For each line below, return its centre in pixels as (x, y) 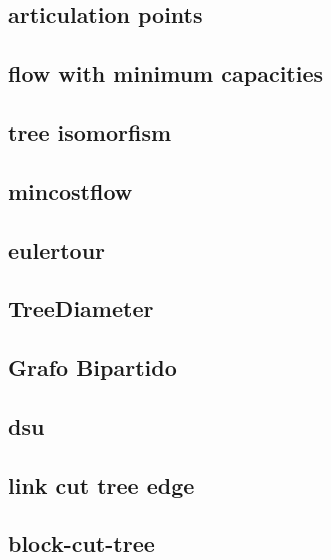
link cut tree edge (101, 484)
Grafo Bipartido (92, 367)
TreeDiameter (81, 308)
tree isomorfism (90, 131)
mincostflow (70, 190)
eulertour (57, 249)
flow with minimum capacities (166, 73)
